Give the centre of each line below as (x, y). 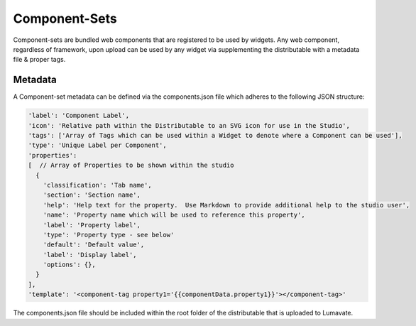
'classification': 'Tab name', (97, 185)
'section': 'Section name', (92, 195)
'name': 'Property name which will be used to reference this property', (174, 215)
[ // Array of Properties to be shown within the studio (131, 165)
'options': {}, (69, 265)
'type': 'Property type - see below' (109, 235)
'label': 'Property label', (92, 225)
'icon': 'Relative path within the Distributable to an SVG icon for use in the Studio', (189, 125)
